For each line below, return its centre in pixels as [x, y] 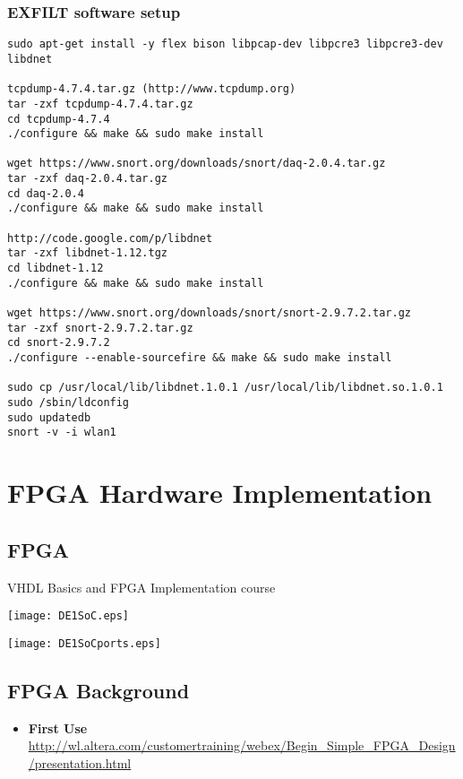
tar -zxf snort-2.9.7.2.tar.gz [100, 328]
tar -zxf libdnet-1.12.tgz [87, 253]
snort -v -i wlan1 [62, 433]
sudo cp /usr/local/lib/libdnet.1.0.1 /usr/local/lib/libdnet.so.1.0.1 [225, 388]
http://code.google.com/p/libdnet [110, 238]
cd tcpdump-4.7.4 [59, 119]
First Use [58, 727]
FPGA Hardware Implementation [220, 493]
